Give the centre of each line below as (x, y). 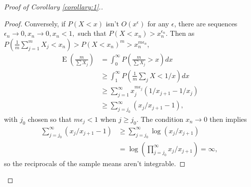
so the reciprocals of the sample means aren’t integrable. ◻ (95, 163)
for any (158, 23)
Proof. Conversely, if (35, 23)
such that (92, 33)
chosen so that (50, 119)
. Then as (180, 33)
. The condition (160, 119)
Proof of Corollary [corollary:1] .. (54, 6)
